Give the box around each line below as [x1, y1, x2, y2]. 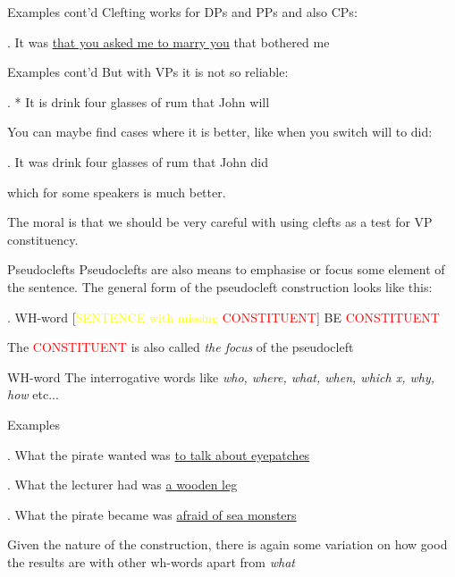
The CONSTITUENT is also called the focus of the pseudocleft [7, 338, 354, 356]
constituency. [7, 230, 79, 248]
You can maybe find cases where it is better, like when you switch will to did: [7, 122, 433, 141]
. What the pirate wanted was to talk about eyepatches [7, 445, 310, 464]
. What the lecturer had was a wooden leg [7, 475, 238, 494]
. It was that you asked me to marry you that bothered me [7, 32, 330, 51]
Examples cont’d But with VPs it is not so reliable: [7, 63, 289, 81]
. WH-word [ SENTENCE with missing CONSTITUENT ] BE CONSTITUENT [7, 307, 440, 326]
